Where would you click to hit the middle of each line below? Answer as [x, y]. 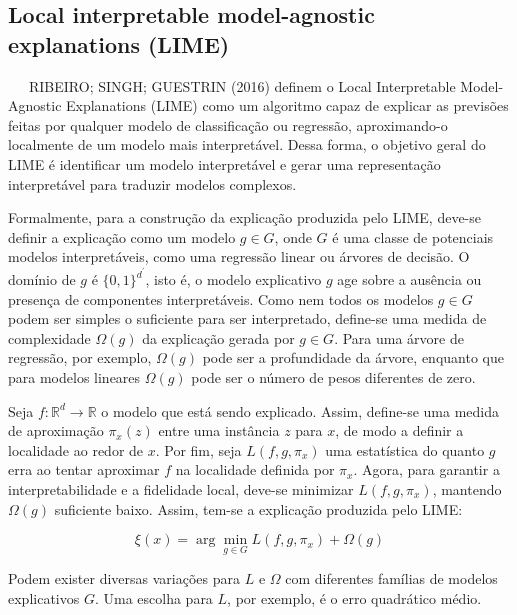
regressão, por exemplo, [80, 357]
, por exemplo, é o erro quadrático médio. [354, 597]
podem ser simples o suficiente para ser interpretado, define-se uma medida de [247, 318]
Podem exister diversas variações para [124, 578]
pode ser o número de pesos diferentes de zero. [333, 376]
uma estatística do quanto [405, 449]
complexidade [49, 337]
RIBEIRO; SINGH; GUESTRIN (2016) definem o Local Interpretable [242, 85]
